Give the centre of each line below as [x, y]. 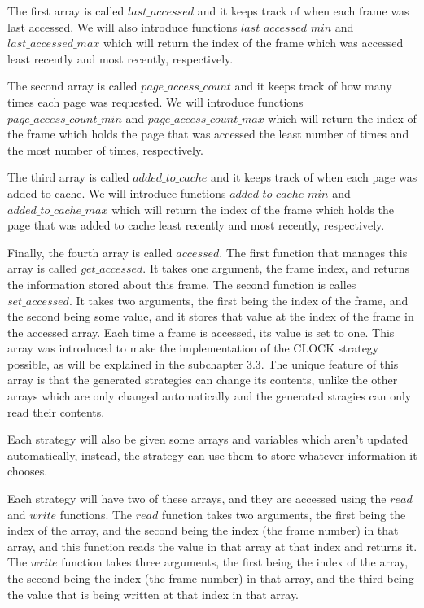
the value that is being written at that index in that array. [153, 594]
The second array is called [72, 86]
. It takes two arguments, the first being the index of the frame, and [238, 300]
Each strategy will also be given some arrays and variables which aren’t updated [208, 439]
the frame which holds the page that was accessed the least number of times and [208, 134]
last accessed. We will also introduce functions [122, 26]
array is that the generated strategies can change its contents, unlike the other [203, 380]
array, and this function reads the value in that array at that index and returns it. [212, 546]
